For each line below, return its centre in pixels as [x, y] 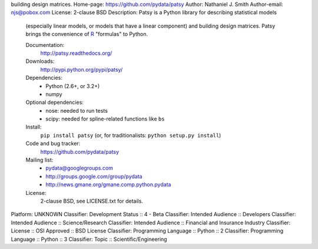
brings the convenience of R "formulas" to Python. [87, 34]
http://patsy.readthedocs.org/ [76, 53]
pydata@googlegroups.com [79, 168]
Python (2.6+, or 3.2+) [73, 86]
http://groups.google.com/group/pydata [94, 176]
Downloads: [40, 61]
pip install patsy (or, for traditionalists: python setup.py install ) [131, 135]
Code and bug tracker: [53, 143]
